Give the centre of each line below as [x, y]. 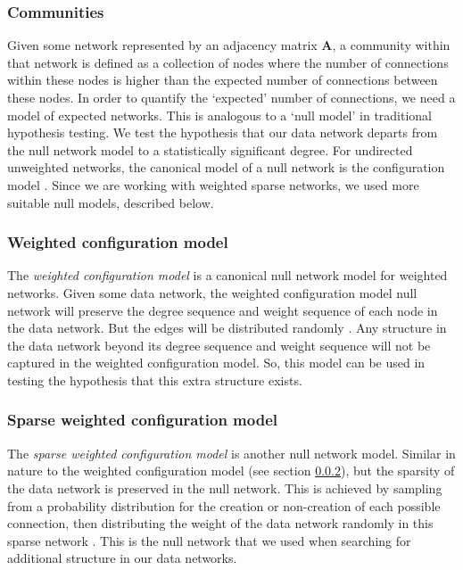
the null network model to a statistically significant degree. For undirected [210, 149]
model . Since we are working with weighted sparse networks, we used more [213, 184]
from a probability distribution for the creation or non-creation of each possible [224, 505]
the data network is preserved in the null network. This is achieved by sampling [225, 487]
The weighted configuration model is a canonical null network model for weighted [227, 275]
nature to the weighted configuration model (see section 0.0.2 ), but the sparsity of [231, 471]
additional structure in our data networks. [122, 558]
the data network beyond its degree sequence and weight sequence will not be [219, 345]
